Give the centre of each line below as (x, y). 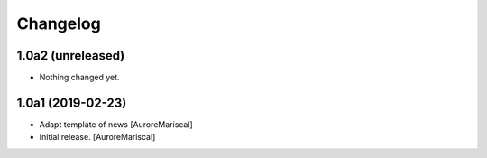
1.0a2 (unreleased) (71, 56)
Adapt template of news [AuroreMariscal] (116, 124)
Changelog (59, 23)
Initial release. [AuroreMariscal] (97, 137)
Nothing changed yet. (80, 78)
